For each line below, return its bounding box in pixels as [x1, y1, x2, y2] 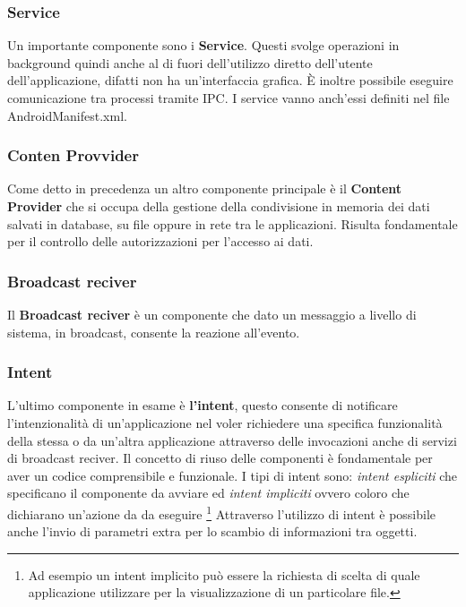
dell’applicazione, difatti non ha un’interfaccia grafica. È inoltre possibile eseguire [7, 71, 453, 90]
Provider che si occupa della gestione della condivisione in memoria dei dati [7, 197, 430, 215]
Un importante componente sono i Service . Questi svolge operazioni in [7, 36, 400, 55]
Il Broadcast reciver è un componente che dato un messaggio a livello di [7, 305, 417, 323]
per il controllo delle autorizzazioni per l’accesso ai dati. [7, 232, 314, 251]
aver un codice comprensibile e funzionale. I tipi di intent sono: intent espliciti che [7, 466, 458, 484]
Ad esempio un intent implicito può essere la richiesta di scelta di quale [28, 565, 420, 584]
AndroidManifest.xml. [7, 106, 127, 124]
